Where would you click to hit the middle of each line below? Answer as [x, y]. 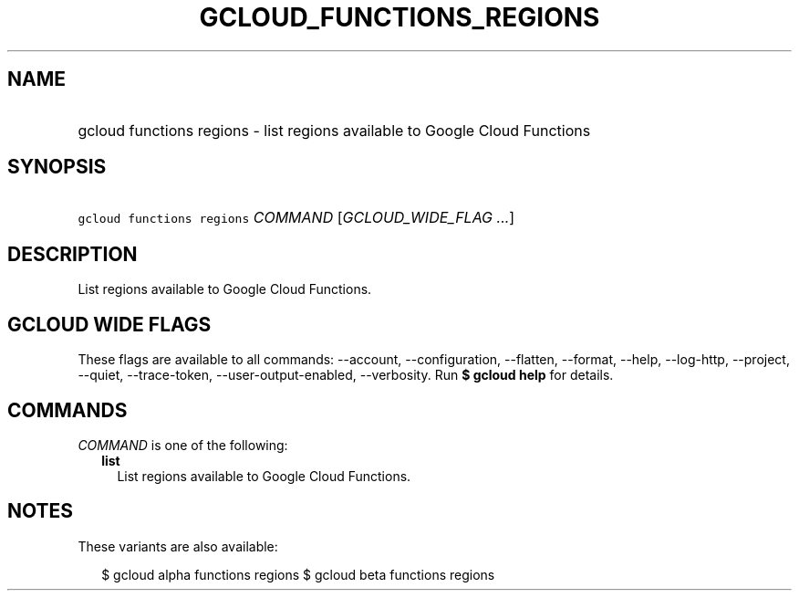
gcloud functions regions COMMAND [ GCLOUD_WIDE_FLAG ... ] [296, 218]
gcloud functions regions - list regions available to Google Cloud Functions [334, 130]
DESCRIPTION [73, 254]
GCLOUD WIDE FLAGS [109, 324]
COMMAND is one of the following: [183, 445]
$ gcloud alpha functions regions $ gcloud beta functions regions [298, 574]
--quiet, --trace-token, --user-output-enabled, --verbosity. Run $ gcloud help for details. [346, 375]
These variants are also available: [178, 546]
